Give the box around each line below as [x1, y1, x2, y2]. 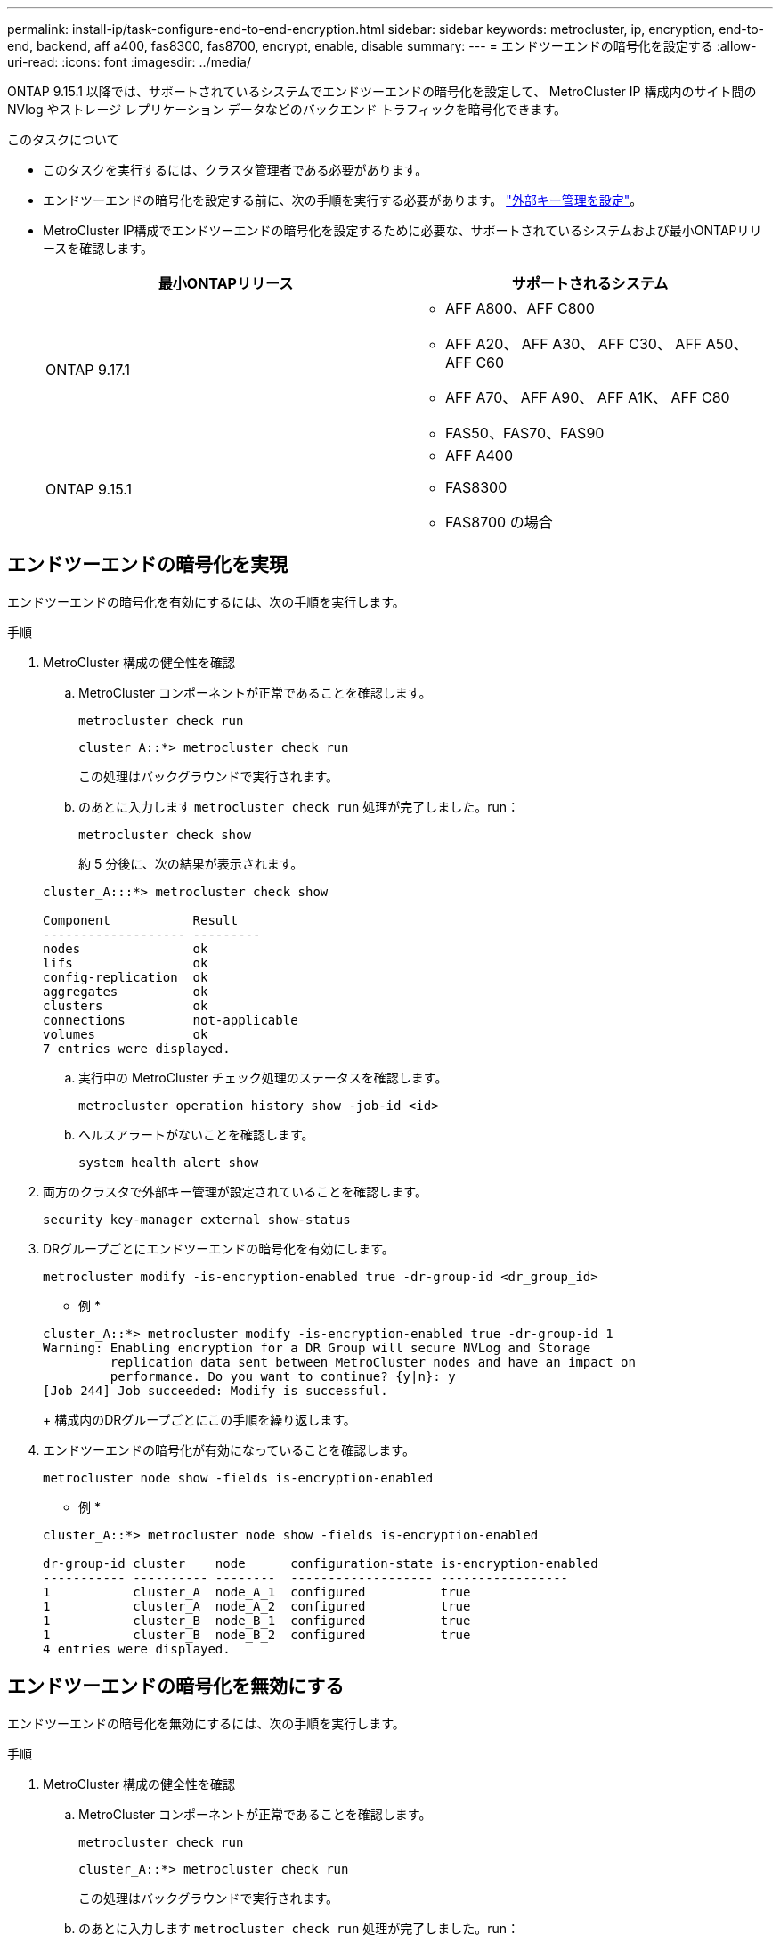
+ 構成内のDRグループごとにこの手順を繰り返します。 [43, 1411, 356, 1427]
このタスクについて [7, 132, 119, 147]
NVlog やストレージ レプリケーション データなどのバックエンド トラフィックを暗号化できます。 [7, 102, 567, 117]
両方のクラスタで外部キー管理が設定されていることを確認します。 [43, 1183, 427, 1199]
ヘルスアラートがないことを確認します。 [78, 1126, 314, 1142]
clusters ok [43, 998, 208, 1013]
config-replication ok [43, 969, 208, 984]
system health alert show [78, 1155, 259, 1170]
